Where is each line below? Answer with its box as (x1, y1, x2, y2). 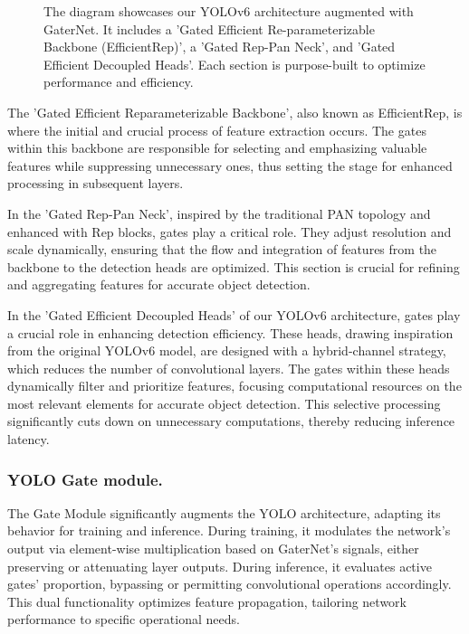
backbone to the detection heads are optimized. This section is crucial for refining (7, 257, 460, 276)
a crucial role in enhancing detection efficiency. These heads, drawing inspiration (7, 323, 454, 342)
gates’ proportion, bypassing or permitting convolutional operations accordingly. (7, 574, 452, 593)
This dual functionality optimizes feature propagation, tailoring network (7, 591, 407, 610)
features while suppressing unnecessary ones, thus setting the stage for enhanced (7, 156, 453, 175)
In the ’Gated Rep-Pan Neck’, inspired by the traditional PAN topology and (7, 203, 431, 222)
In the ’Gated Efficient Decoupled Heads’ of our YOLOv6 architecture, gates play (7, 305, 461, 324)
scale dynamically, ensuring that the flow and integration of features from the (7, 240, 437, 259)
